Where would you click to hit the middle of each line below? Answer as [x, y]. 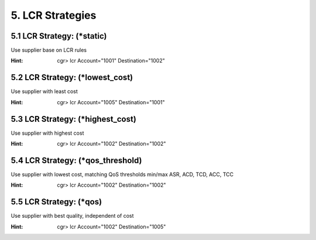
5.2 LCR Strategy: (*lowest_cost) [72, 78]
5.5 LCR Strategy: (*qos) [56, 202]
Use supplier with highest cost [47, 133]
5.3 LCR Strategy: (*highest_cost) [74, 119]
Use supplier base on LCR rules [49, 50]
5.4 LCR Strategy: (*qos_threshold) [76, 160]
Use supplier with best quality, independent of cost [72, 216]
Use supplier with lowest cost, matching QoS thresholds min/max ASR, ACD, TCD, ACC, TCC [122, 174]
